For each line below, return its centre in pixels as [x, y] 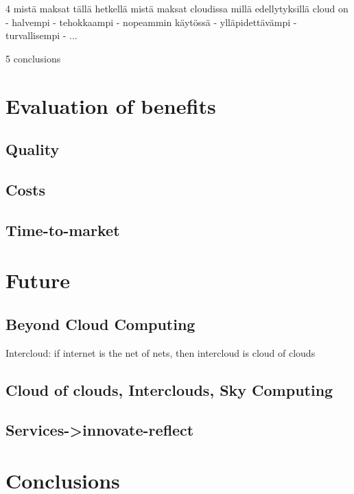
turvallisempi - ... [42, 35]
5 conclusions [33, 58]
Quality [33, 149]
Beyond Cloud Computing [101, 324]
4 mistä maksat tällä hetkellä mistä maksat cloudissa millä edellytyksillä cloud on [177, 8]
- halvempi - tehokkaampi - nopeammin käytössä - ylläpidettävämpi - [151, 22]
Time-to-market [63, 230]
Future [38, 280]
